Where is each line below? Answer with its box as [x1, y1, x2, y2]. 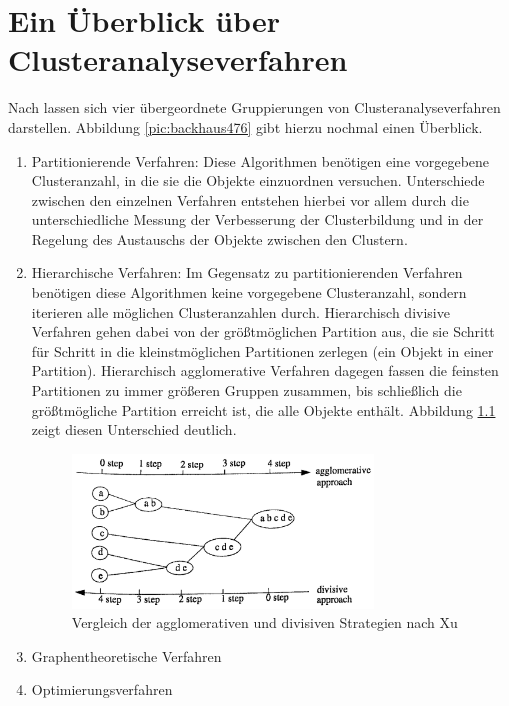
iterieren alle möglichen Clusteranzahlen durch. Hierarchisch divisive [31, 301, 450, 322]
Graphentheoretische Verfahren [31, 645, 222, 666]
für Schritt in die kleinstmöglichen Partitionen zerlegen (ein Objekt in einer [31, 340, 494, 361]
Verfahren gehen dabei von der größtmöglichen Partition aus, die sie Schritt [31, 321, 495, 342]
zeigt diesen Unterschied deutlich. [31, 419, 237, 440]
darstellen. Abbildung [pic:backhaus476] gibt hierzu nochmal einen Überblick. [8, 116, 483, 137]
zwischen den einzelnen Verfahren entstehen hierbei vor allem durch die [31, 189, 469, 210]
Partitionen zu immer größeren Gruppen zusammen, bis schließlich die [31, 380, 462, 401]
